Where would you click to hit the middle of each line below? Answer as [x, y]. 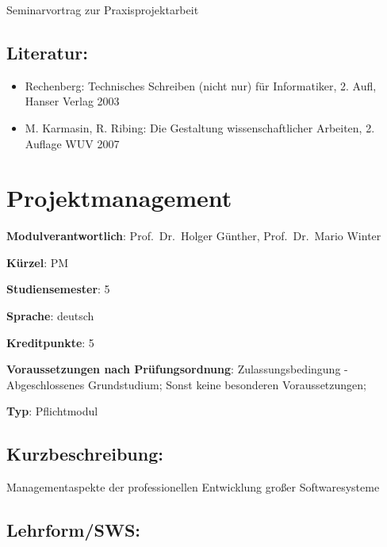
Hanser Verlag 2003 [72, 101]
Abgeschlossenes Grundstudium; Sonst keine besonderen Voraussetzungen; [186, 384]
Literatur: [47, 52]
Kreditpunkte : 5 [50, 342]
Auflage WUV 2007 [72, 143]
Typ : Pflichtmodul [52, 411]
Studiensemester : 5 [58, 289]
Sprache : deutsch [50, 316]
